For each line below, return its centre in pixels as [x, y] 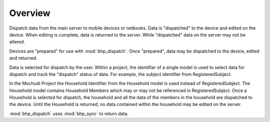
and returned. [23, 58]
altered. [17, 42]
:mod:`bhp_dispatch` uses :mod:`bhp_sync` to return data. [69, 113]
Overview [30, 13]
